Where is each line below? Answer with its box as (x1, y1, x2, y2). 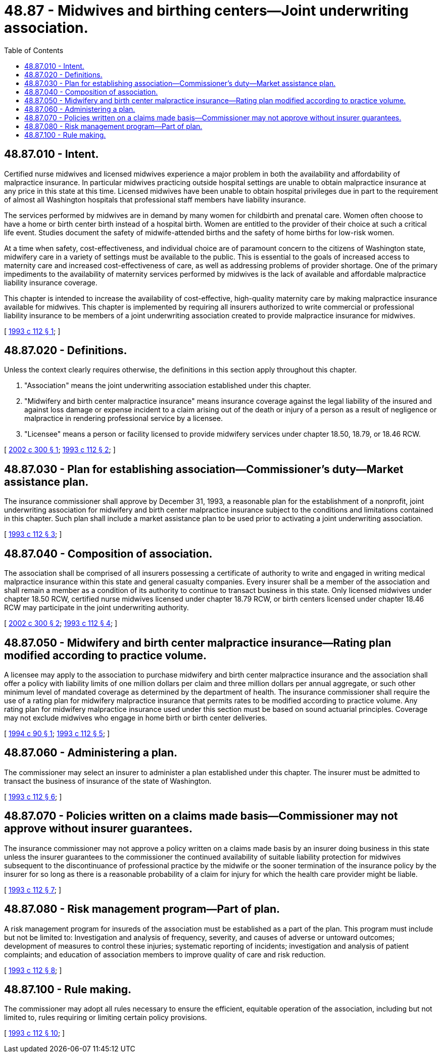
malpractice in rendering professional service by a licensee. (24, 414, 223, 423)
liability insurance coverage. (4, 278, 97, 287)
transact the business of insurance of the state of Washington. (4, 776, 212, 785)
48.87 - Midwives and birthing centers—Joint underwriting (4, 2, 409, 19)
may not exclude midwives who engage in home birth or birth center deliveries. (4, 713, 267, 722)
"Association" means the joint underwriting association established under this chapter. (24, 381, 311, 390)
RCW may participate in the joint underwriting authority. (4, 603, 189, 612)
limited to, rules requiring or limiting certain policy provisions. (4, 1013, 207, 1022)
